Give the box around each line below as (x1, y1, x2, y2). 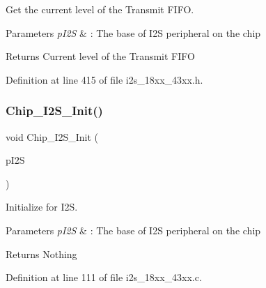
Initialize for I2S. (6, 199, 78, 214)
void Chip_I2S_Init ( (6, 129, 99, 144)
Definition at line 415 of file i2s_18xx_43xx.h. (6, 72, 203, 86)
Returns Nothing (6, 246, 77, 261)
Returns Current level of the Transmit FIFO (6, 49, 195, 63)
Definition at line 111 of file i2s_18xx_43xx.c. (6, 270, 202, 285)
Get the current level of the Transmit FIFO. (6, 2, 194, 16)
